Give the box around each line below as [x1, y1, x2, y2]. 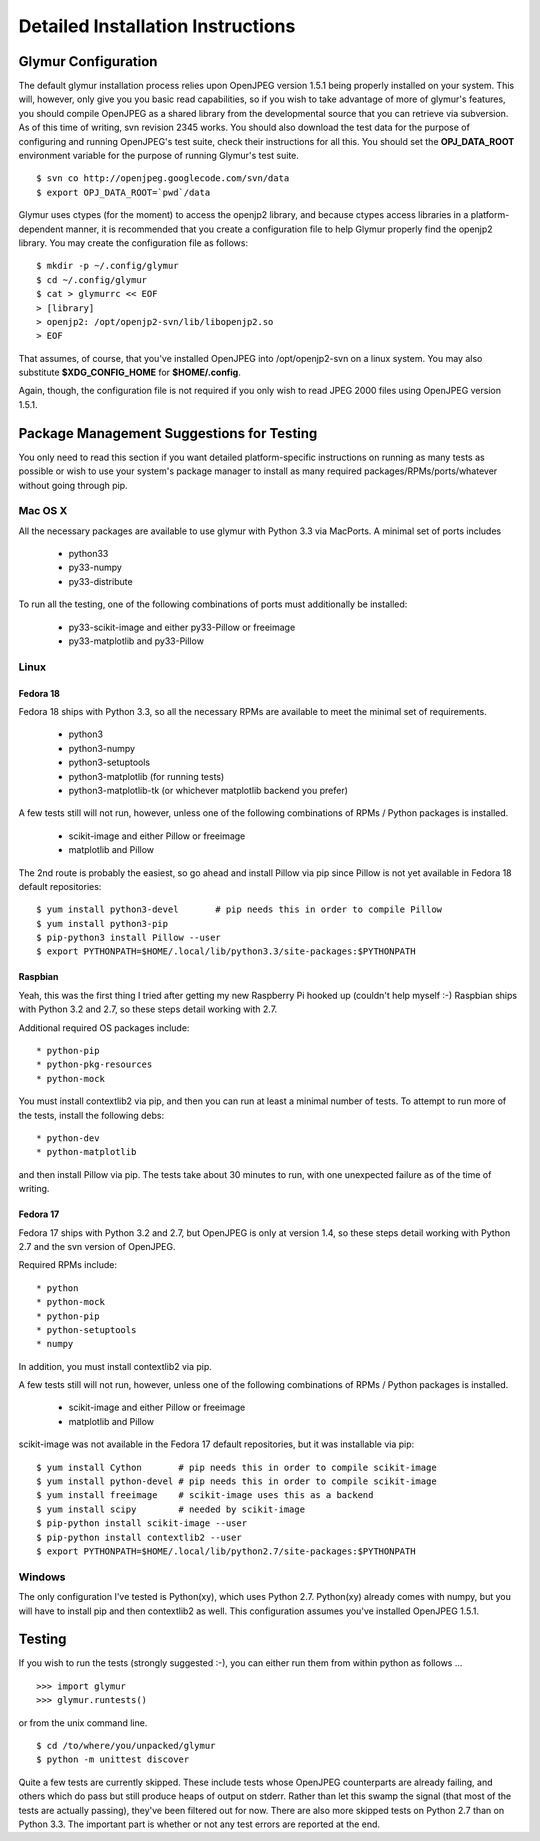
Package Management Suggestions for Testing [18, 425, 318, 442]
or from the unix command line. [18, 1716, 148, 1729]
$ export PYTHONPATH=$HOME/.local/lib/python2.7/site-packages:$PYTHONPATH [36, 1545, 416, 1557]
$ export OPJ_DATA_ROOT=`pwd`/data [36, 186, 211, 198]
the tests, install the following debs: [18, 1109, 165, 1121]
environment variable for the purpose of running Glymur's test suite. [18, 150, 300, 162]
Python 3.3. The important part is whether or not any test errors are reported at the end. [18, 1818, 380, 1830]
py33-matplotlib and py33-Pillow [68, 635, 205, 647]
